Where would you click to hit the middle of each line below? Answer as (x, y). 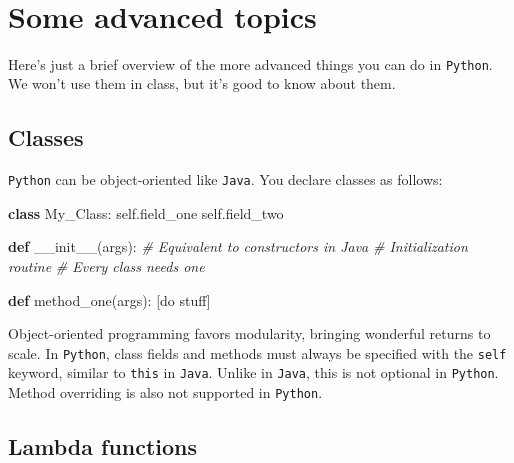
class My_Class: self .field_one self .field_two (146, 212)
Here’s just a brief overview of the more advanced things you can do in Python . (250, 63)
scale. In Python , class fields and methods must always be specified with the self (257, 352)
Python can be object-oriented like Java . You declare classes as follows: (225, 179)
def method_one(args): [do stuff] (109, 299)
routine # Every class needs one (106, 266)
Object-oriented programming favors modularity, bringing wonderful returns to (249, 333)
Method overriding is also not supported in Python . (165, 392)
